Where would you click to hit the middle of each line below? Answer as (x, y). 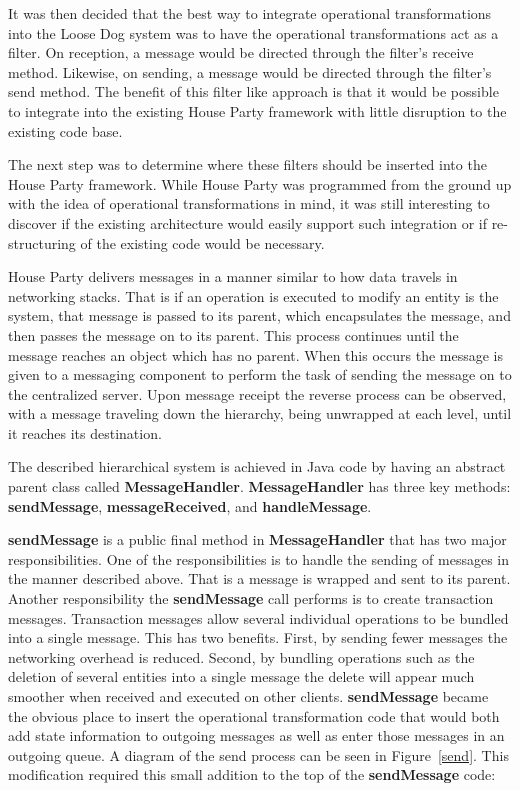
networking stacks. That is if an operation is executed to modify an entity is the (253, 295)
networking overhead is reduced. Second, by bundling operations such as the (241, 656)
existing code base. (65, 130)
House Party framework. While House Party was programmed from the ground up (260, 183)
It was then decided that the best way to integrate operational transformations (250, 13)
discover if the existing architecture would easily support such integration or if (247, 222)
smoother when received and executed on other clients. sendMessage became (248, 696)
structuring (42, 242)
